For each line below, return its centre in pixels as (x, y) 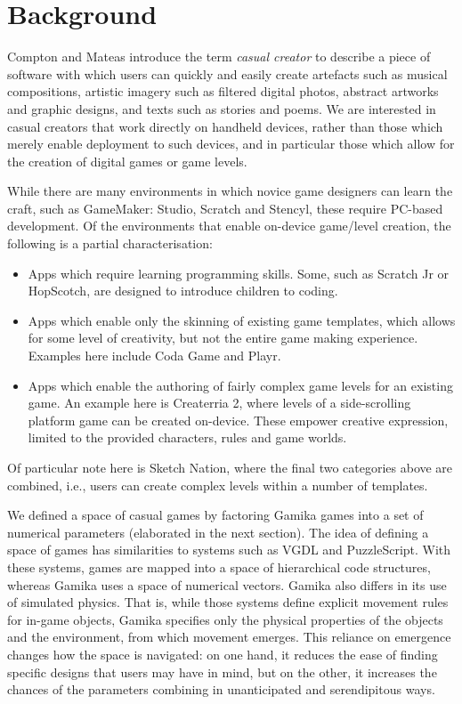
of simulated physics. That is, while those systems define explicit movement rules (228, 602)
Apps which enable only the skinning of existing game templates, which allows (242, 320)
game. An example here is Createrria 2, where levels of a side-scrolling (219, 403)
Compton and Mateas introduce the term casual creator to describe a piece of (219, 57)
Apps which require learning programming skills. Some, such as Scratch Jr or (239, 273)
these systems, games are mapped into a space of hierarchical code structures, (219, 566)
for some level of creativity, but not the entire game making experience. (223, 338)
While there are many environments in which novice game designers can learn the (230, 191)
